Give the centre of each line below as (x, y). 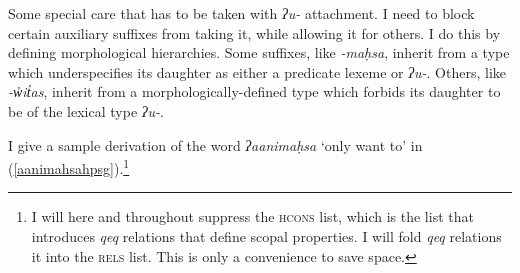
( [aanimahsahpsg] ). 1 (69, 166)
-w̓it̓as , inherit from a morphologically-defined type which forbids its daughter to (254, 91)
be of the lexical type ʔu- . (86, 110)
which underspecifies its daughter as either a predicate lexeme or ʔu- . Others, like (257, 71)
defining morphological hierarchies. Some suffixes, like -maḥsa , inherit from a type (259, 52)
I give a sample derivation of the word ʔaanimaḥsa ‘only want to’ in (215, 144)
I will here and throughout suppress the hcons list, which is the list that (252, 216)
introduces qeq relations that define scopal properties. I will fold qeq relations (266, 236)
